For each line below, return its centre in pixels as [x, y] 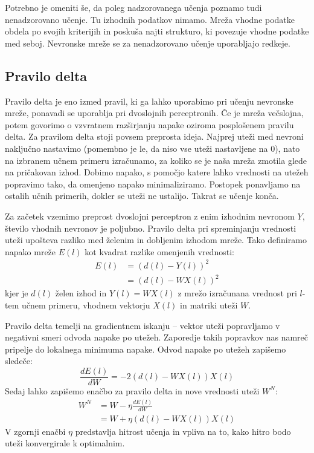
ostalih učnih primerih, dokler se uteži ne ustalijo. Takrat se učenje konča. [142, 196]
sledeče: [19, 361]
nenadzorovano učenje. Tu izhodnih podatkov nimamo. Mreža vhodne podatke [150, 19]
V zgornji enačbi [35, 431]
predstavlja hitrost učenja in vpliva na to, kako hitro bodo [183, 431]
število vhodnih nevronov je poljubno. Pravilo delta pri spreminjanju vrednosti [151, 228]
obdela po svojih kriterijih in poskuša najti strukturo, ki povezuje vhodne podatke [157, 31]
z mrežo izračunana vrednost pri [237, 293]
